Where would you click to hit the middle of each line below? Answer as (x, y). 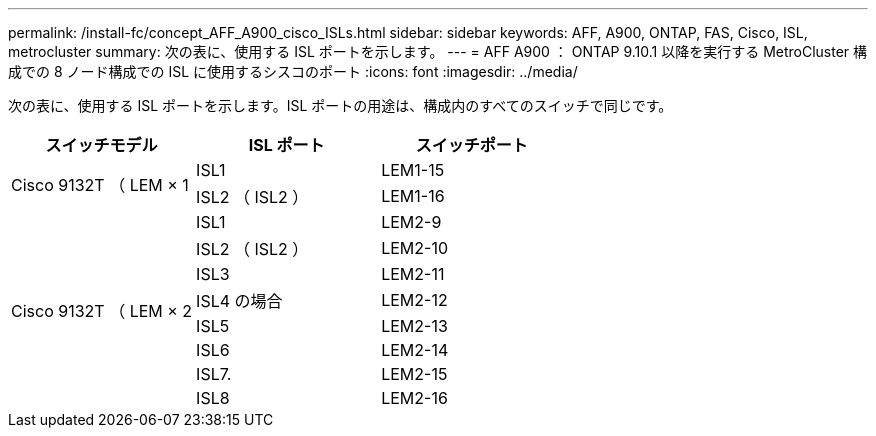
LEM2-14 (415, 350)
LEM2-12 (414, 300)
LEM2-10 (415, 248)
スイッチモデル (101, 145)
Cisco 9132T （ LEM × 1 (100, 185)
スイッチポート (471, 145)
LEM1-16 (413, 196)
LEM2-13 (414, 326)
